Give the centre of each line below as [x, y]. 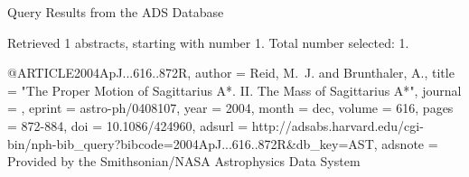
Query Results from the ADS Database [116, 12]
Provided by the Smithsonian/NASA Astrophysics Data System [184, 161]
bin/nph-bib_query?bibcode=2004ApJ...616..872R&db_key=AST [191, 143]
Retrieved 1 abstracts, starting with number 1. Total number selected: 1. [208, 42]
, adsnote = [406, 143]
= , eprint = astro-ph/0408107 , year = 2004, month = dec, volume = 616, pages [230, 108]
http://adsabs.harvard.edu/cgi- [338, 125]
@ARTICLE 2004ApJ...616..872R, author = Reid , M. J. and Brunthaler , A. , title [231, 73]
